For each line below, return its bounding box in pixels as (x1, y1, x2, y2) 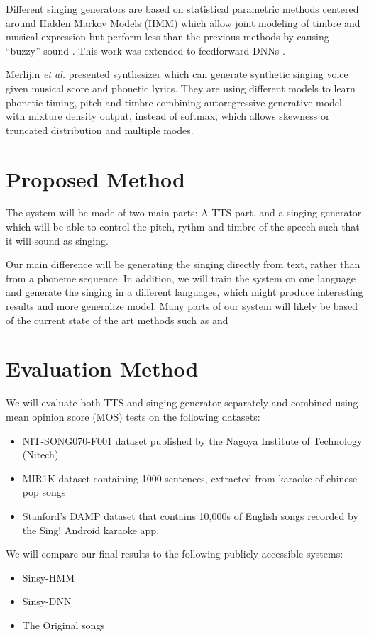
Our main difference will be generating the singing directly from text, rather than (6, 257, 360, 272)
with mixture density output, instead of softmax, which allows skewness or (6, 109, 330, 123)
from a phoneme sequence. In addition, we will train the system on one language (6, 270, 356, 285)
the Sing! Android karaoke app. (22, 522, 160, 537)
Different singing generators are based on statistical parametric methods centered (6, 1, 359, 16)
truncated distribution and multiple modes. (6, 122, 194, 137)
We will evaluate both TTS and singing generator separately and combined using (6, 395, 358, 410)
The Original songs (22, 617, 105, 632)
